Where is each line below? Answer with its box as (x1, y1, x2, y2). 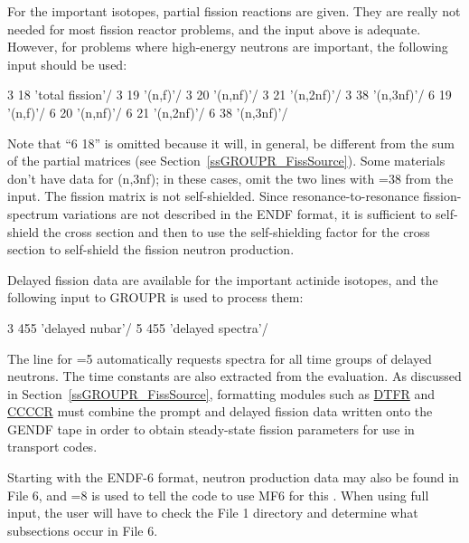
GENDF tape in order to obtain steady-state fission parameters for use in (7, 419, 415, 438)
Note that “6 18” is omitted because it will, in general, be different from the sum (7, 133, 455, 152)
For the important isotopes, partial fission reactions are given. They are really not (7, 2, 461, 20)
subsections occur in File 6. (7, 520, 158, 539)
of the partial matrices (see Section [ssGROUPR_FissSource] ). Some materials (7, 151, 446, 170)
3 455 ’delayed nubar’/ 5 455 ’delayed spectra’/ (7, 318, 268, 337)
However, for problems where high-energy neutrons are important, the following (7, 37, 448, 56)
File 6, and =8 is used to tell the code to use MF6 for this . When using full (7, 485, 429, 504)
